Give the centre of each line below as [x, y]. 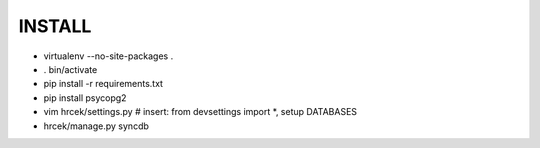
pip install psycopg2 [85, 97]
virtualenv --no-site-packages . [108, 56]
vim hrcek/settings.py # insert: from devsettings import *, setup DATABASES [200, 112]
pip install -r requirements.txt [103, 84]
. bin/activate [70, 69]
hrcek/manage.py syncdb [96, 126]
